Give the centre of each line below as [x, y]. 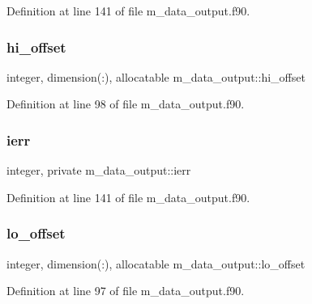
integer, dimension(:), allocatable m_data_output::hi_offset [156, 76]
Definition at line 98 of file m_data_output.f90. [126, 104]
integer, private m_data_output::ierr [99, 170]
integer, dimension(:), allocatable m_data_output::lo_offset [156, 263]
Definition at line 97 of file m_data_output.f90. [126, 291]
